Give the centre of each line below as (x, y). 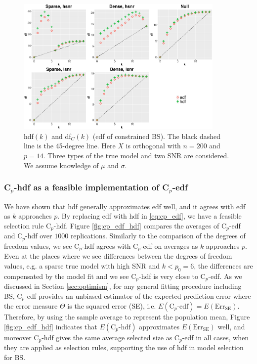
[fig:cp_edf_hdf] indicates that (51, 326)
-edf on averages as (169, 246)
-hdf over (39, 236)
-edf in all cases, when (215, 337)
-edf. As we (225, 276)
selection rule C (27, 225)
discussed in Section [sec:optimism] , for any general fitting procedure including (123, 286)
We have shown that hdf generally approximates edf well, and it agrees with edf (125, 206)
